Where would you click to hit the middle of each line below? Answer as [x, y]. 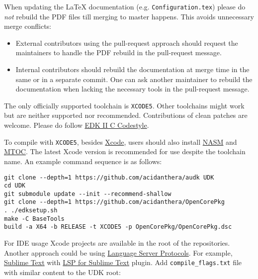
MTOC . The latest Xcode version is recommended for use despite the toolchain [125, 151]
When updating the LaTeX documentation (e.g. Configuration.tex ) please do [125, 6]
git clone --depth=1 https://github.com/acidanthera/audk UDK [109, 177]
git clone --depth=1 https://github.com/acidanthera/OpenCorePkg [114, 202]
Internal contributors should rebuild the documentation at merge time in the [132, 69]
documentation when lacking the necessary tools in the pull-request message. [132, 89]
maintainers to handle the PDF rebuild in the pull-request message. [119, 52]
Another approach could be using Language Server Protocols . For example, [118, 252]
